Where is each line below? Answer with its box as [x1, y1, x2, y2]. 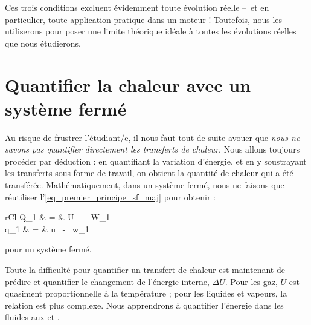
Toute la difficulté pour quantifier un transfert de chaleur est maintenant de [5, 263, 285, 276]
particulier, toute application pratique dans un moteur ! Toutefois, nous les [5, 13, 283, 25]
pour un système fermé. [5, 243, 92, 255]
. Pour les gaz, [225, 275, 278, 287]
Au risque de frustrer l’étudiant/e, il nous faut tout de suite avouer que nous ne [5, 131, 300, 143]
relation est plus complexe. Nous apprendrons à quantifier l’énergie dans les [5, 298, 284, 311]
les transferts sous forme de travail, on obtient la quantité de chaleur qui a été [5, 166, 293, 179]
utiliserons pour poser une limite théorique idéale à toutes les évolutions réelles [5, 25, 297, 38]
